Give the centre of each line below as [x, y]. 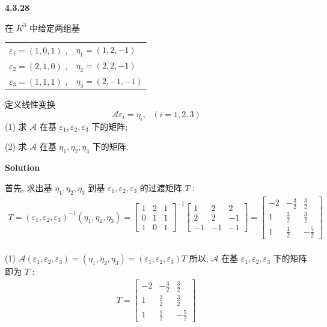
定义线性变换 [30, 104]
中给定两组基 [54, 27]
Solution [23, 167]
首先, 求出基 [29, 187]
